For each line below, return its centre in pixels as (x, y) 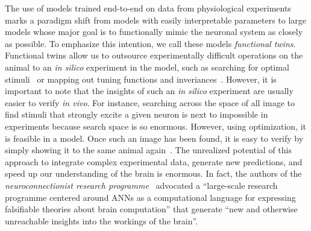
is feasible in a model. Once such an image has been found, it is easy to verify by (154, 138)
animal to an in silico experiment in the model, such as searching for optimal (147, 67)
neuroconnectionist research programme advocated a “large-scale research (141, 185)
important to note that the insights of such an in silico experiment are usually (149, 91)
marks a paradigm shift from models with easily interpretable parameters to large (156, 20)
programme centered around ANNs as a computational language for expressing (150, 197)
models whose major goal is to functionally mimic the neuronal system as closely (154, 32)
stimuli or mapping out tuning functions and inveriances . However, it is (141, 79)
